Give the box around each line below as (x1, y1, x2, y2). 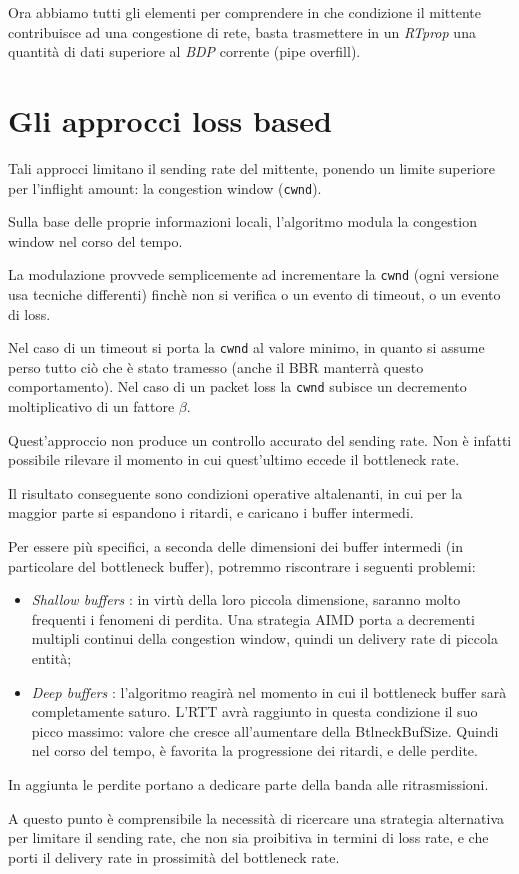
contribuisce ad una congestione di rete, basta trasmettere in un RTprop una (8, 21, 476, 42)
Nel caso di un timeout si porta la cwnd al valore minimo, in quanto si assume (8, 337, 485, 358)
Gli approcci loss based (8, 99, 332, 140)
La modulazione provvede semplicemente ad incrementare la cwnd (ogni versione (8, 264, 499, 285)
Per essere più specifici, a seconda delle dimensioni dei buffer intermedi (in (8, 536, 463, 557)
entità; (31, 648, 72, 669)
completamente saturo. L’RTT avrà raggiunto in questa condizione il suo (31, 701, 478, 722)
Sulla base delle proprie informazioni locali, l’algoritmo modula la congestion (8, 211, 477, 232)
